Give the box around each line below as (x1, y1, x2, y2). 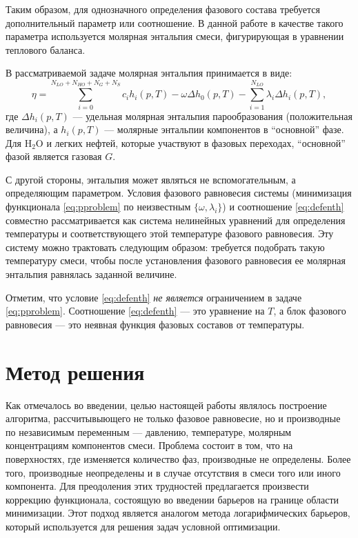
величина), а (6, 122, 58, 137)
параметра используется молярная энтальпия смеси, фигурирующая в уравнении (6, 29, 344, 43)
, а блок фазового (273, 303, 346, 318)
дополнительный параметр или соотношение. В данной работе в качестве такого (6, 15, 344, 30)
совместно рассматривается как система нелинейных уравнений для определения (6, 212, 346, 227)
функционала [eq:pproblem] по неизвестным (6, 199, 191, 214)
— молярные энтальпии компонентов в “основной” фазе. (104, 122, 344, 137)
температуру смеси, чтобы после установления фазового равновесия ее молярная (6, 253, 346, 268)
